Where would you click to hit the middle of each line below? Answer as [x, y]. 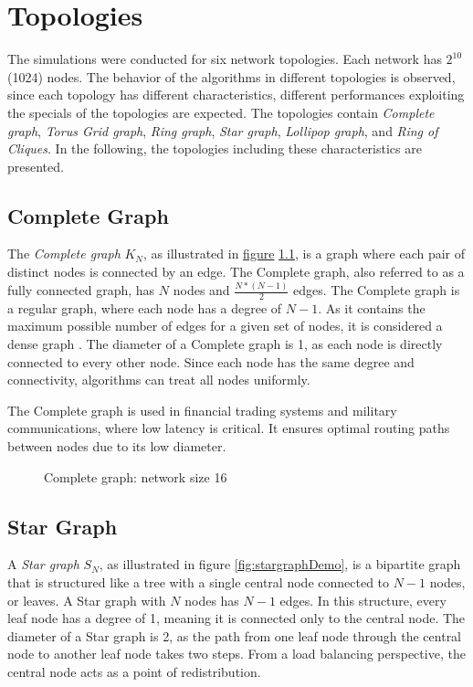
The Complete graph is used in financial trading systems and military [202, 410]
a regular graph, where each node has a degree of [145, 307]
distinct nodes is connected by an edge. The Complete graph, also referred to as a [236, 272]
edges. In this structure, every [363, 600]
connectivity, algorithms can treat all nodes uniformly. [159, 380]
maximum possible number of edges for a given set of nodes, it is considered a [225, 326]
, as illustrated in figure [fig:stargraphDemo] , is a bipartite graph [280, 564]
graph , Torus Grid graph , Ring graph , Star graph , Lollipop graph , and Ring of [223, 130]
